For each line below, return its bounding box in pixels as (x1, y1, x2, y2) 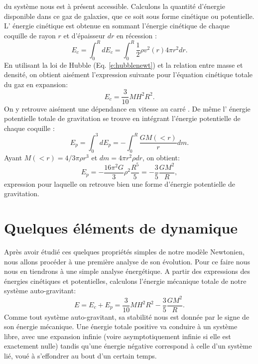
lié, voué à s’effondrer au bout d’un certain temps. (4, 350, 157, 361)
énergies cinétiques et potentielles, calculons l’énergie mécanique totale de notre (4, 275, 247, 286)
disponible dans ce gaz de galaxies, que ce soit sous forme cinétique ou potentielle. (4, 10, 255, 21)
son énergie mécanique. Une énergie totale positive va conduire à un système (4, 321, 238, 332)
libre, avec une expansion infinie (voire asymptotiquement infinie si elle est (4, 331, 231, 341)
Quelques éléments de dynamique (4, 218, 238, 238)
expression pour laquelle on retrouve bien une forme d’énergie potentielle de (4, 178, 235, 189)
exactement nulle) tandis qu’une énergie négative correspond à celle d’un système (4, 341, 252, 351)
